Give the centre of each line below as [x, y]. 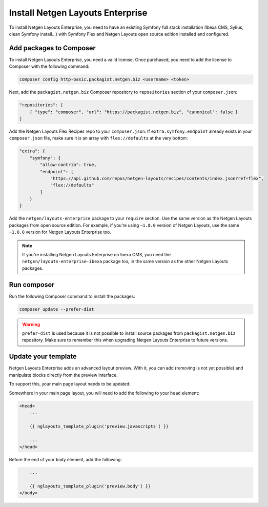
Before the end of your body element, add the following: [65, 459]
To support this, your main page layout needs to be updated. [70, 384]
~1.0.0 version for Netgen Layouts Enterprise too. [60, 232]
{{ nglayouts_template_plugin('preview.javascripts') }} [99, 426]
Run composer [32, 285]
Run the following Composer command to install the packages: [72, 296]
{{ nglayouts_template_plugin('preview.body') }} [90, 486]
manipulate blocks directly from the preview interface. [63, 375]
